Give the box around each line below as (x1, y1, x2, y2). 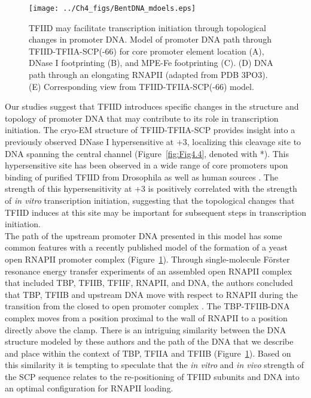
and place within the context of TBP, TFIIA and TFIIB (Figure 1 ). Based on (5, 346, 291, 359)
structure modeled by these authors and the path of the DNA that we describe (5, 335, 294, 348)
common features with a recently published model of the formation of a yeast (5, 241, 288, 254)
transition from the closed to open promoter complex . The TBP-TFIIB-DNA (5, 300, 290, 312)
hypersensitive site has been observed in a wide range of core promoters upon (5, 159, 288, 171)
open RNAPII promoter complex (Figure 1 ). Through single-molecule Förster (5, 252, 290, 265)
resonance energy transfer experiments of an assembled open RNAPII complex (5, 264, 292, 277)
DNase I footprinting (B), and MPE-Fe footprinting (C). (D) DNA (29, 56, 273, 69)
